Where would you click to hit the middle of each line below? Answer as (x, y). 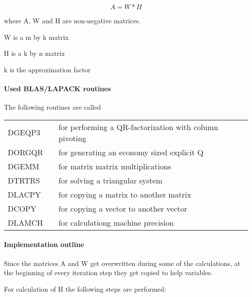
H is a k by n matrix (34, 53)
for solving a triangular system (110, 180)
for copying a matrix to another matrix (125, 194)
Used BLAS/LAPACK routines (57, 88)
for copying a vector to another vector (123, 208)
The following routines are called (53, 107)
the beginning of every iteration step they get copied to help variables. (108, 272)
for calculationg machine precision (116, 222)
